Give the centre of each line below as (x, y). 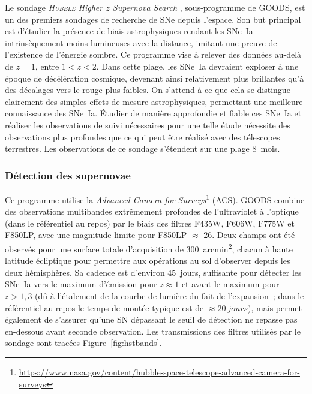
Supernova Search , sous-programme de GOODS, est (209, 7)
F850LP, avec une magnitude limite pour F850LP (96, 235)
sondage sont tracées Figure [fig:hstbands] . (83, 343)
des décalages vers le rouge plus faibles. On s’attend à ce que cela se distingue (148, 90)
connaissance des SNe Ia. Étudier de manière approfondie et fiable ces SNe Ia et (153, 113)
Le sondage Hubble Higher (54, 7)
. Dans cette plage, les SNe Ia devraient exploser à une (197, 66)
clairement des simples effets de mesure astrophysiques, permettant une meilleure (154, 101)
